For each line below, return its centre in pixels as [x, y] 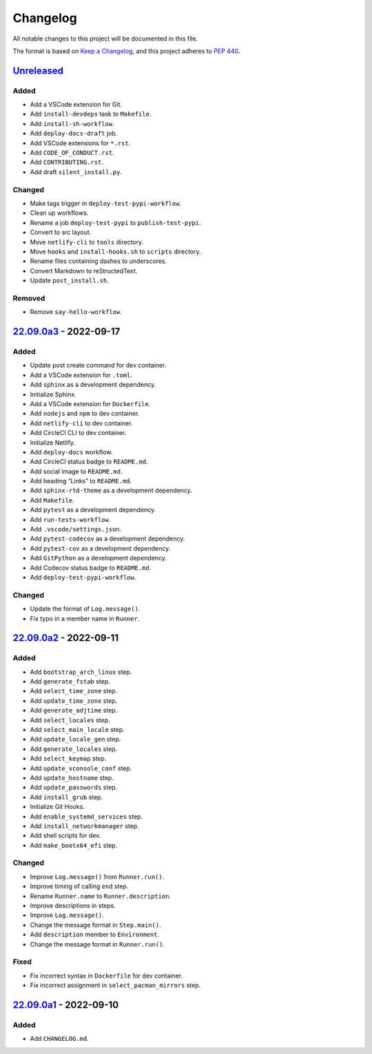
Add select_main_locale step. [77, 730]
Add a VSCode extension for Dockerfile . [90, 403]
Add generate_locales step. [74, 749]
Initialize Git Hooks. [58, 807]
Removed [29, 298]
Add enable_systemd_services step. [86, 816]
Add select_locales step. [70, 720]
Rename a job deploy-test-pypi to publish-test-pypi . [115, 222]
